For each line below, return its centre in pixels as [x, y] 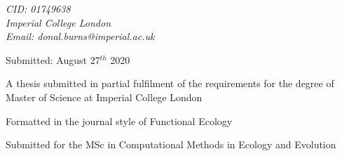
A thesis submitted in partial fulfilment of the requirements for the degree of [170, 83]
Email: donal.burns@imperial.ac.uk [80, 36]
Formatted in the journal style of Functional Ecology [119, 121]
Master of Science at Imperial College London [104, 97]
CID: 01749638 [38, 8]
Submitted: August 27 [53, 59]
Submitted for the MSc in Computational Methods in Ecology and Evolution [171, 144]
